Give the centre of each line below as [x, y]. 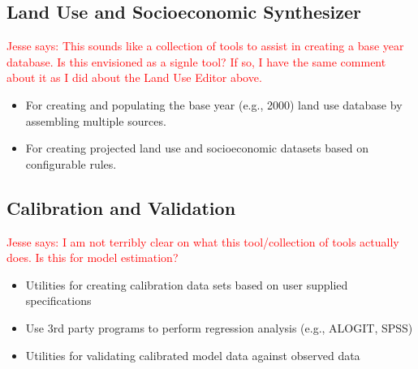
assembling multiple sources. [96, 120]
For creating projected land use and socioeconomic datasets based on [197, 148]
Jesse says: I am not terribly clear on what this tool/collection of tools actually [203, 241]
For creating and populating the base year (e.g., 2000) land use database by [214, 104]
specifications [58, 300]
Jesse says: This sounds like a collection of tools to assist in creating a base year [205, 46]
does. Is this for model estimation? [93, 257]
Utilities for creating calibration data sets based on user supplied [187, 284]
